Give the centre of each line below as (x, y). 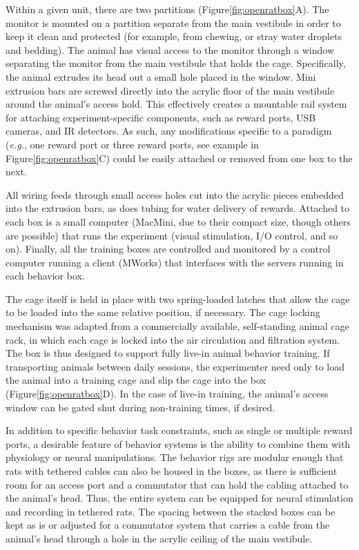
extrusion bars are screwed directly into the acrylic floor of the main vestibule (170, 90)
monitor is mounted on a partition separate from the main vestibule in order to (173, 22)
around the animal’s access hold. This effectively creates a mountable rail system (176, 104)
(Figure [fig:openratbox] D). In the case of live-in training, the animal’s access (167, 394)
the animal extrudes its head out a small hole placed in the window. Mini (161, 76)
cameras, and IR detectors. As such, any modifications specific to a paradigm (169, 131)
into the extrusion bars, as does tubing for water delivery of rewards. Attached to (178, 208)
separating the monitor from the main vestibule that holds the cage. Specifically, (176, 63)
